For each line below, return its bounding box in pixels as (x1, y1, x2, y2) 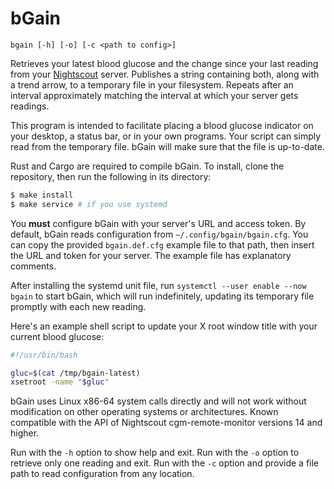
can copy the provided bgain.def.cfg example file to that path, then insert (10, 238, 315, 251)
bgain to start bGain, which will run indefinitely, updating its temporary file (10, 290, 315, 302)
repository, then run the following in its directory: (10, 170, 212, 182)
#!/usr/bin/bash (10, 350, 78, 360)
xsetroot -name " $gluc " (10, 377, 110, 387)
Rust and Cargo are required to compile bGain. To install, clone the (10, 160, 285, 172)
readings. (10, 100, 50, 112)
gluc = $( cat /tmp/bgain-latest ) (10, 368, 141, 378)
